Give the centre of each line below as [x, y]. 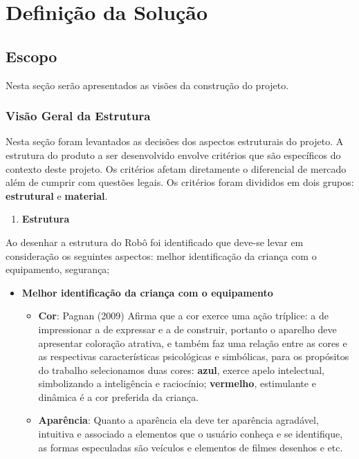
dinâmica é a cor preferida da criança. [119, 396]
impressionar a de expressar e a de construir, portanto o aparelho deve [187, 329]
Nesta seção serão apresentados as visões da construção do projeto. [147, 85]
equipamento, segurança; [58, 269]
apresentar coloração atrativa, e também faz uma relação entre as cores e [193, 343]
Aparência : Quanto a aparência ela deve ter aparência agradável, [178, 420]
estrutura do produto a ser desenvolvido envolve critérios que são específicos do [173, 154]
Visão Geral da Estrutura [78, 116]
